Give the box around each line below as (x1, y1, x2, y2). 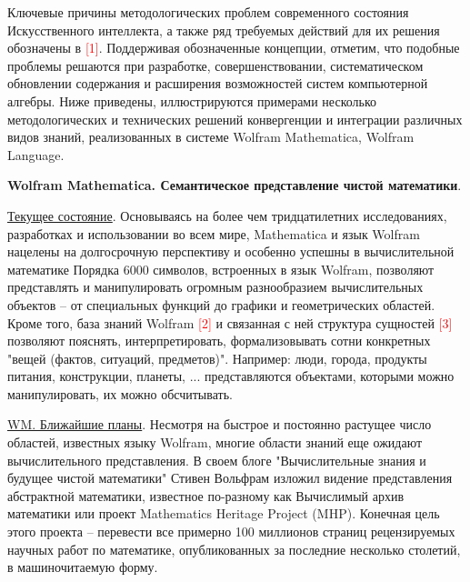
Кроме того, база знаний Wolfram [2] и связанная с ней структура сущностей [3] (7, 313, 453, 332)
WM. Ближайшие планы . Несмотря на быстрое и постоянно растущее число (7, 415, 432, 434)
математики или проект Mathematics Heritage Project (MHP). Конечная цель (7, 504, 440, 523)
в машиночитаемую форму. (7, 557, 158, 577)
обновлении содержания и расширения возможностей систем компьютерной (7, 74, 428, 93)
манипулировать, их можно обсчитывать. (7, 384, 233, 403)
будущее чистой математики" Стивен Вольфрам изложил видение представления (7, 468, 453, 487)
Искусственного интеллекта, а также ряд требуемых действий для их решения (7, 20, 440, 39)
